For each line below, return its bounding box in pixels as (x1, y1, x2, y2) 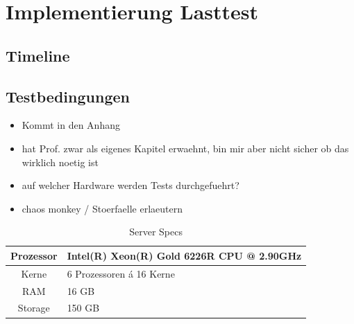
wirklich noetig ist (22, 154, 99, 169)
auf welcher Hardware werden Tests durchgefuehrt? (22, 178, 239, 192)
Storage (17, 300, 50, 315)
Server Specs (129, 224, 183, 239)
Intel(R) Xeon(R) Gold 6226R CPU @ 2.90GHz (67, 248, 302, 262)
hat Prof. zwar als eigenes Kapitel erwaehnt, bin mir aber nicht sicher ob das (22, 141, 349, 155)
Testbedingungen (6, 85, 130, 107)
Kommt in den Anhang (22, 118, 120, 132)
